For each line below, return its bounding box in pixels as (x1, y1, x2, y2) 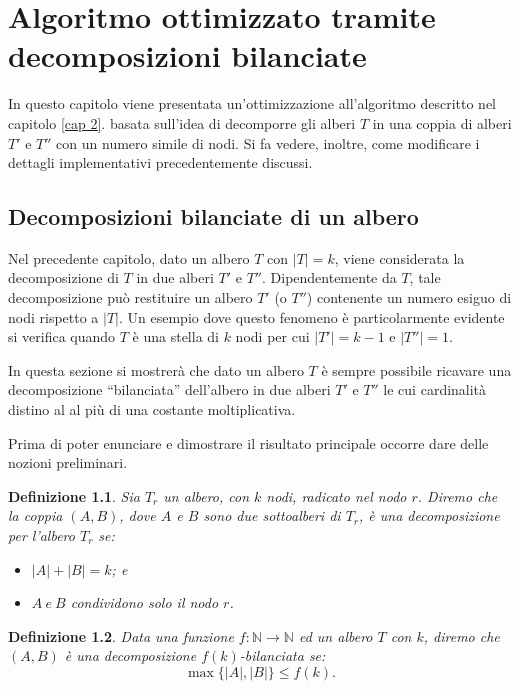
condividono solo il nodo (70, 592, 219, 613)
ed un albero (298, 625, 373, 646)
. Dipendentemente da (261, 267, 397, 288)
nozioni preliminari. (8, 452, 128, 473)
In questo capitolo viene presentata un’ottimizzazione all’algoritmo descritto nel (8, 93, 497, 114)
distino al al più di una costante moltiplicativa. (8, 399, 296, 420)
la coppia (8, 505, 63, 526)
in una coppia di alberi (372, 112, 512, 133)
